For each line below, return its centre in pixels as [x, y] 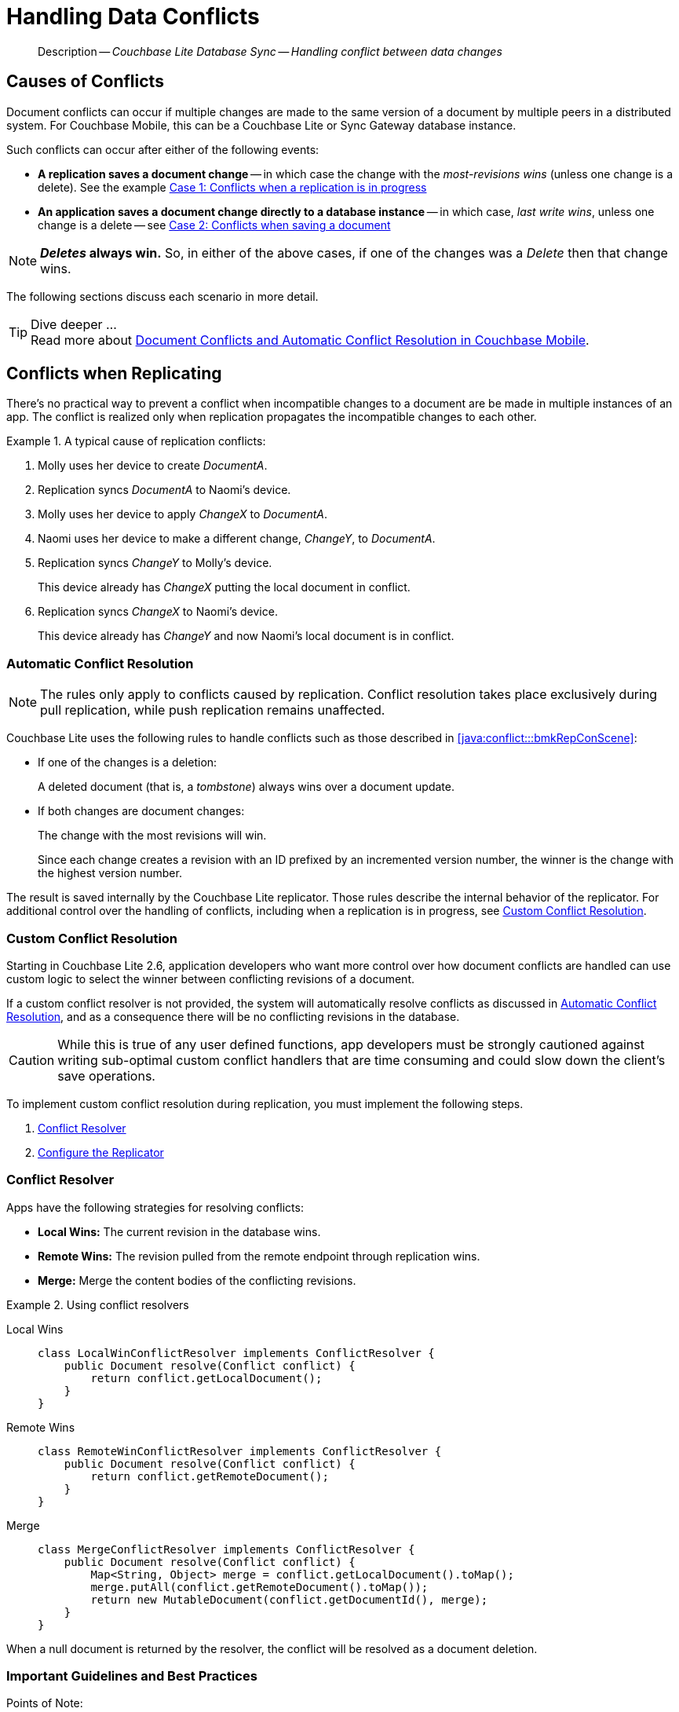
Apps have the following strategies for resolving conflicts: [155, 1207]
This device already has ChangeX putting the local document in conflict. [224, 587]
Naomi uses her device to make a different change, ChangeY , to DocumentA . [237, 539]
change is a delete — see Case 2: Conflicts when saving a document [214, 225]
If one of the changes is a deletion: [128, 763]
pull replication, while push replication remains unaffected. [213, 710]
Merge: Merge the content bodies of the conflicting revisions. [197, 1280]
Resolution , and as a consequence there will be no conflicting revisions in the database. [233, 1016]
